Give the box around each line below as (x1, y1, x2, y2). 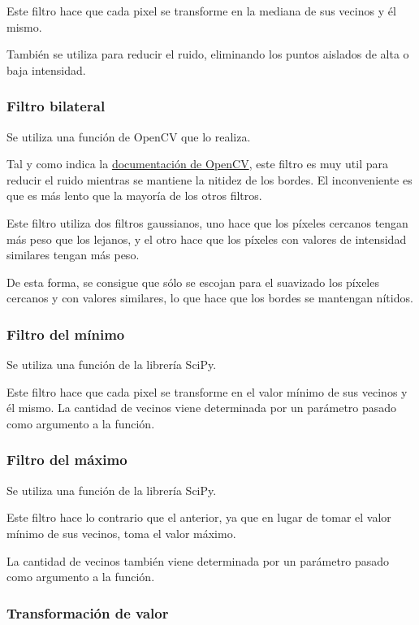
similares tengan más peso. (6, 246, 140, 263)
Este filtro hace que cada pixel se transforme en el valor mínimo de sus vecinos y (6, 383, 408, 400)
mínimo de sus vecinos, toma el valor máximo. (6, 524, 236, 541)
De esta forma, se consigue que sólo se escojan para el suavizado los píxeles (6, 273, 379, 290)
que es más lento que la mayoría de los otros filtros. (6, 187, 262, 204)
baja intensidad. (6, 61, 86, 78)
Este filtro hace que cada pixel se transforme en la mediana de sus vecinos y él (6, 2, 396, 19)
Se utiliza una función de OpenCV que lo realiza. (6, 128, 251, 145)
